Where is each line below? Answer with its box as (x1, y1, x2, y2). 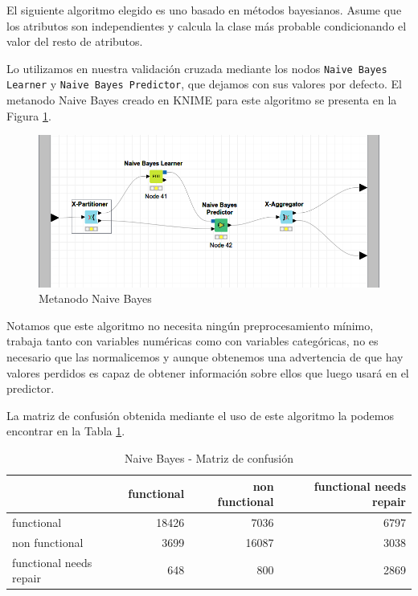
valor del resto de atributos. (6, 33, 143, 50)
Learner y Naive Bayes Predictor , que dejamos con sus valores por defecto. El (6, 76, 402, 92)
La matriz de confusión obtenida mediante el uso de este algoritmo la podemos (6, 406, 394, 423)
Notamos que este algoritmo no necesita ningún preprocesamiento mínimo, (6, 316, 374, 333)
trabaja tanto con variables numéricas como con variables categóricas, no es (6, 333, 379, 349)
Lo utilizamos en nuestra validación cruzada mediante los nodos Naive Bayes (6, 59, 387, 76)
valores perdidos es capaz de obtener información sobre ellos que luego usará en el (6, 364, 409, 381)
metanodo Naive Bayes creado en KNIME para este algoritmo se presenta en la (6, 92, 397, 108)
